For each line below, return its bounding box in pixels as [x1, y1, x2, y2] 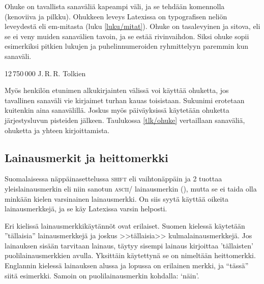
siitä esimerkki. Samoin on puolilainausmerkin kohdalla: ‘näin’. [5, 270, 199, 280]
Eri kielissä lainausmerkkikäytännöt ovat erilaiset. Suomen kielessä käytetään [5, 220, 245, 231]
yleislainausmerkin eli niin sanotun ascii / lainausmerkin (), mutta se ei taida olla [5, 183, 257, 194]
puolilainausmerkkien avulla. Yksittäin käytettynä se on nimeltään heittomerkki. [5, 250, 256, 261]
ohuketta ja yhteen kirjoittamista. [5, 124, 110, 135]
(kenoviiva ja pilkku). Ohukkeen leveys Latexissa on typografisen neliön [5, 11, 227, 21]
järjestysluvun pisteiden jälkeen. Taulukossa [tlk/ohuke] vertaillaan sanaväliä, [5, 114, 245, 125]
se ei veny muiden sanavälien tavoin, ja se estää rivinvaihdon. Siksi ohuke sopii [5, 30, 249, 41]
